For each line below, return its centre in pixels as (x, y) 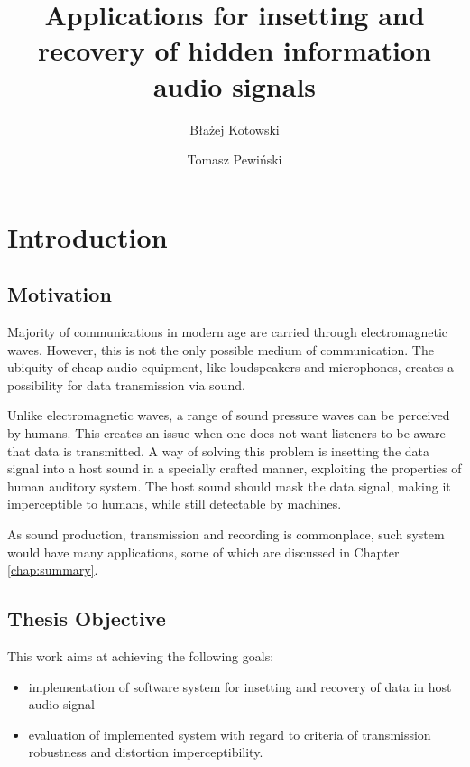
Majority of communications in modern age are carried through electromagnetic (228, 332)
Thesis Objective (87, 618)
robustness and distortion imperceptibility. (146, 752)
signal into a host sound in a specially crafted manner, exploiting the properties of (235, 468)
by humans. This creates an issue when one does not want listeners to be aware (226, 433)
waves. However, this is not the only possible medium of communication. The (221, 349)
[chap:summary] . (53, 570)
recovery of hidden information (235, 50)
